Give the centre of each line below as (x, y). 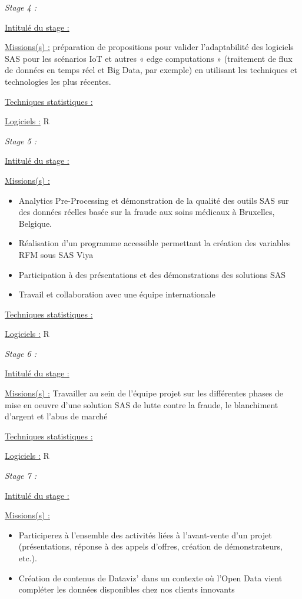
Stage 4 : (21, 7)
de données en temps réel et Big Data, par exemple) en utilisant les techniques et (151, 70)
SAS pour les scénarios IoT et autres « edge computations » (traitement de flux (149, 58)
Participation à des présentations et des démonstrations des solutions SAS (152, 274)
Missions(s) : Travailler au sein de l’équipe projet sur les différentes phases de (144, 393)
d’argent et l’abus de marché (56, 416)
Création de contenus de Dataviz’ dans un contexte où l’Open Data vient (150, 578)
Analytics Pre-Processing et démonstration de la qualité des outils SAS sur (154, 200)
